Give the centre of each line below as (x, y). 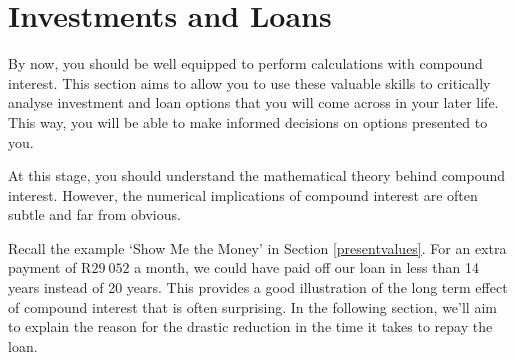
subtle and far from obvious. (94, 214)
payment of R (50, 267)
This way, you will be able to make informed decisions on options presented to (248, 121)
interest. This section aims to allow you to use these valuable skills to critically (249, 82)
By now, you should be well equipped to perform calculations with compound (245, 63)
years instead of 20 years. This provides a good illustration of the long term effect (258, 287)
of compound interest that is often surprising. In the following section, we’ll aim (252, 306)
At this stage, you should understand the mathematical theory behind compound (257, 175)
